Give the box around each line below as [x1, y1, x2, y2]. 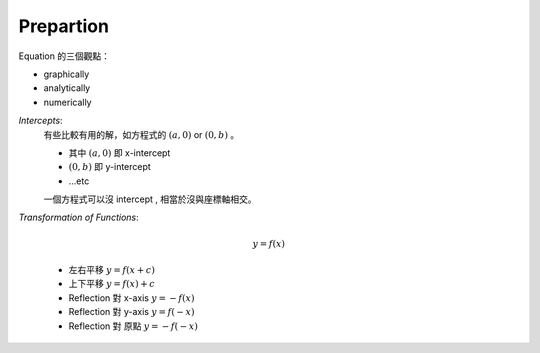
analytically [43, 82, 91, 94]
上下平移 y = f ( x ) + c [68, 278, 155, 290]
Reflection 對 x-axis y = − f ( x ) [68, 291, 195, 304]
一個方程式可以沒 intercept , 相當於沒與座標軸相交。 [43, 193, 257, 205]
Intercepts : [18, 115, 64, 127]
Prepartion [18, 15, 110, 37]
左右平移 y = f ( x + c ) [68, 264, 155, 276]
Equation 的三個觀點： [18, 50, 110, 62]
